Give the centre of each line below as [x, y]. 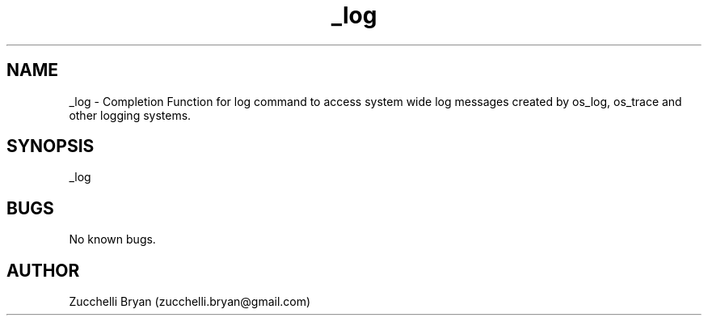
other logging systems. [130, 115]
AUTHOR [43, 270]
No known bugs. [112, 239]
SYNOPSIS [51, 146]
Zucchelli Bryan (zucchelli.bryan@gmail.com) [190, 302]
